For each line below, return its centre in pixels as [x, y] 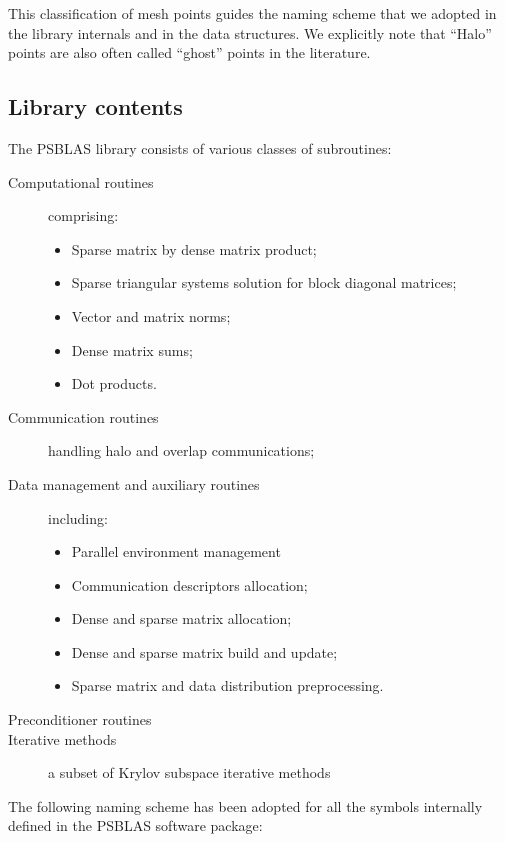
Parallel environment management [176, 551]
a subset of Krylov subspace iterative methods [189, 772]
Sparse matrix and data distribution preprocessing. [227, 685]
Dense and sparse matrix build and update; [204, 651]
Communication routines [83, 416]
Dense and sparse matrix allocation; [181, 618]
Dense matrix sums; [132, 349]
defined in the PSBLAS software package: [135, 825]
